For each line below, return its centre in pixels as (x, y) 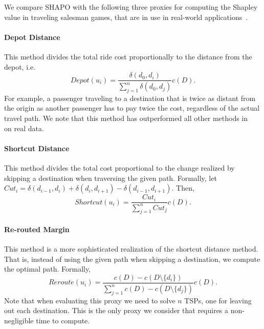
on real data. (24, 128)
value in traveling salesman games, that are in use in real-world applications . (126, 17)
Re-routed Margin (37, 229)
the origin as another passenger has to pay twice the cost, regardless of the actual (132, 108)
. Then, (183, 188)
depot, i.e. (20, 66)
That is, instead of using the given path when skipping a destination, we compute (132, 259)
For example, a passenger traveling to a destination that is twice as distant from (130, 98)
